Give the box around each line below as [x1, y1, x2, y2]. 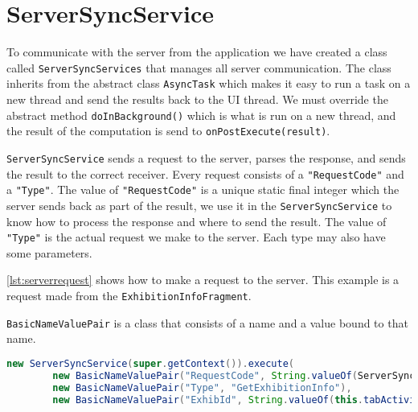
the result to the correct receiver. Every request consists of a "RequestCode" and [6, 165, 404, 182]
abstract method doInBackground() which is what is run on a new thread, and [6, 106, 396, 123]
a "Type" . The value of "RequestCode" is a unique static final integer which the [6, 181, 400, 198]
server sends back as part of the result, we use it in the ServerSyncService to [6, 196, 392, 213]
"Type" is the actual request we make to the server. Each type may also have [6, 229, 386, 245]
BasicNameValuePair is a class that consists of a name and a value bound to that [6, 314, 408, 331]
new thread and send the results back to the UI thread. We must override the [6, 91, 388, 108]
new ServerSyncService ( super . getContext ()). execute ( [6, 357, 295, 369]
